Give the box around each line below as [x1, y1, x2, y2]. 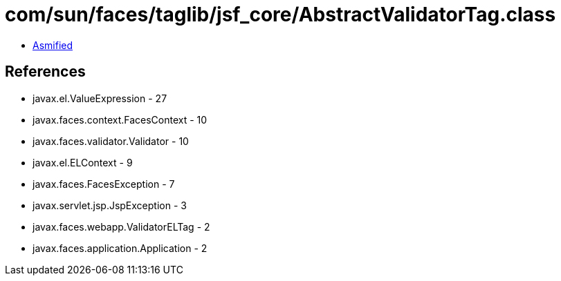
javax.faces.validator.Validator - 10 [33, 135, 189, 147]
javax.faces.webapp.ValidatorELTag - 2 [33, 220, 210, 233]
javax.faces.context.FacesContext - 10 [33, 113, 208, 126]
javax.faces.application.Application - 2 [33, 242, 208, 254]
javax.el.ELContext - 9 [33, 156, 133, 168]
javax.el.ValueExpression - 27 [33, 92, 167, 104]
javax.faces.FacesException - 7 [33, 177, 175, 190]
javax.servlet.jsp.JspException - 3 [33, 199, 187, 211]
